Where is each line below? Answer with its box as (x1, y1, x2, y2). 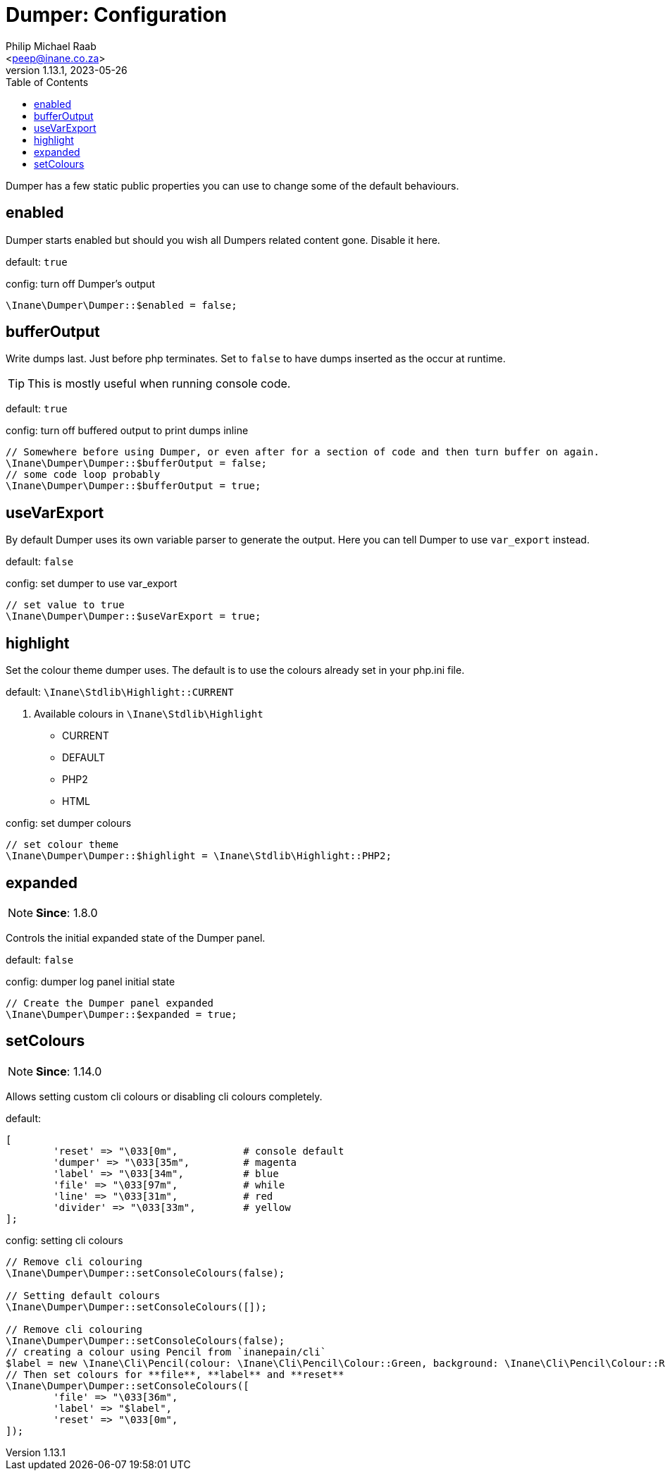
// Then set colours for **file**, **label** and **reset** (6, 1368, 344, 1380)
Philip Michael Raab (6, 39, 97, 52)
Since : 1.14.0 (36, 1064, 102, 1078)
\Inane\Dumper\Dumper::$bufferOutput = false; (6, 457, 267, 469)
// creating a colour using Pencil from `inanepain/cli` (6, 1346, 327, 1358)
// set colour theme (6, 839, 119, 851)
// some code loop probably (6, 469, 161, 481)
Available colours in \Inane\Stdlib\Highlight (34, 708, 263, 720)
